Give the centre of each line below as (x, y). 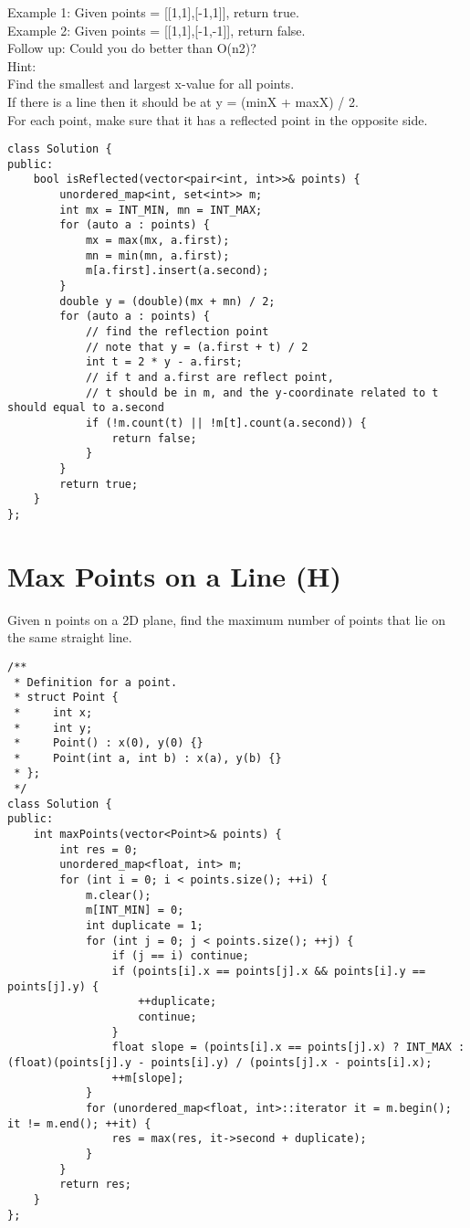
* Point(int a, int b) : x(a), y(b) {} (148, 758)
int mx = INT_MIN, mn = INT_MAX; (161, 210)
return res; (96, 1185)
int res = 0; (99, 849)
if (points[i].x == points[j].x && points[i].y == (269, 971)
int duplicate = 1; (144, 926)
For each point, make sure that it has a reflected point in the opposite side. (218, 119)
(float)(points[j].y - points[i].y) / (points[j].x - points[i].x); (220, 1062)
